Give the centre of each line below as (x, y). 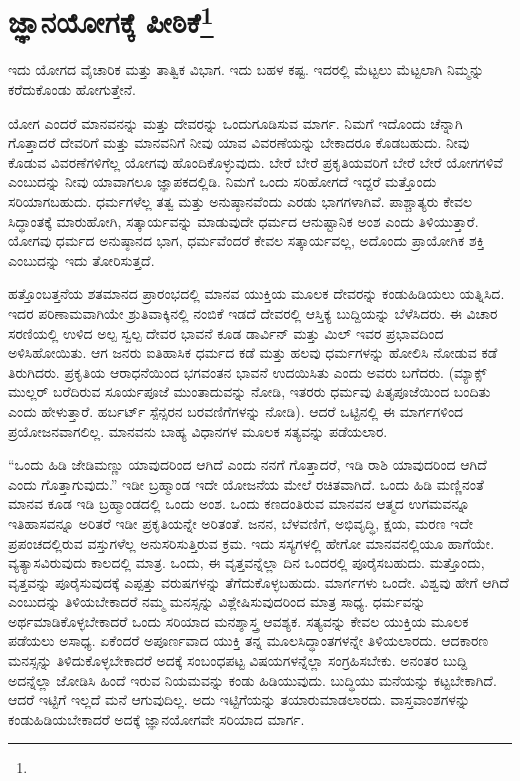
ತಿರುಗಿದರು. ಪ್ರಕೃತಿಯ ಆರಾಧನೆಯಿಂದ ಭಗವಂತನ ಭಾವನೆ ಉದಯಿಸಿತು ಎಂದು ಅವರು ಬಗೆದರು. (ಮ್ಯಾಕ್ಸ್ (247, 371)
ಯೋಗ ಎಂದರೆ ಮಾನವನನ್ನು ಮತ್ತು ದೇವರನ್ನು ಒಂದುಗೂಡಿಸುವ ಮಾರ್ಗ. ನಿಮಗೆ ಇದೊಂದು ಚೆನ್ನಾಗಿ (235, 122)
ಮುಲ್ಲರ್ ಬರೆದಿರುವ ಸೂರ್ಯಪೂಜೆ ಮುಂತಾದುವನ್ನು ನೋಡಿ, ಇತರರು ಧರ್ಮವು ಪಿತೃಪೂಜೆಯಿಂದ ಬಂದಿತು (249, 391)
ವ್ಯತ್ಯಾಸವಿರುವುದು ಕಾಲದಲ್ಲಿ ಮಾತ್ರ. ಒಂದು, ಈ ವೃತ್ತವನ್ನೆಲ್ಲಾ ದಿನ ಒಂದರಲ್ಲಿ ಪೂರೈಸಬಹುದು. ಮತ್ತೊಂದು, (246, 562)
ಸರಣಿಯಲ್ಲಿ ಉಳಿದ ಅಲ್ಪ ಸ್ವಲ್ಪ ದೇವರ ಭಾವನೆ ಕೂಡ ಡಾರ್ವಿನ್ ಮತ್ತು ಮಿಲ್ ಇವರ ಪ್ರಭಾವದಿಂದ (226, 332)
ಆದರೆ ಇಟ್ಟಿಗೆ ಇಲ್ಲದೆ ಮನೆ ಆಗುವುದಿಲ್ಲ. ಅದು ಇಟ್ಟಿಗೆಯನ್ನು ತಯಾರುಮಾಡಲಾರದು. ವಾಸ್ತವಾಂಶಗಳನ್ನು (239, 699)
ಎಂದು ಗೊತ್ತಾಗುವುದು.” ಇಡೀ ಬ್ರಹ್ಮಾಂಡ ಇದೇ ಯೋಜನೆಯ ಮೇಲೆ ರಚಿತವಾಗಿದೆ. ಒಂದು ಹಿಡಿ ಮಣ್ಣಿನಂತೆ (246, 483)
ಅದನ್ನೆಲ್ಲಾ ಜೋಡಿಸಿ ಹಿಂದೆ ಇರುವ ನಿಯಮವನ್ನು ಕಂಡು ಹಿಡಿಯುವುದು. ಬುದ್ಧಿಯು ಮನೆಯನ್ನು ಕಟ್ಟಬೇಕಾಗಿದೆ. (252, 679)
